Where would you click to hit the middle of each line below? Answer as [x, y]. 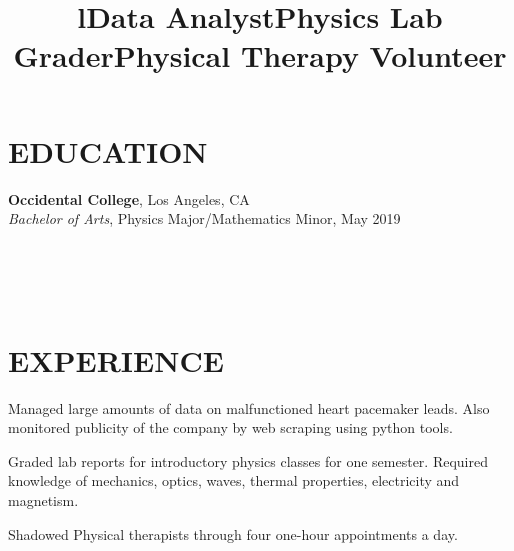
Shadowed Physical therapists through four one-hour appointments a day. [233, 533]
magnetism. [43, 499]
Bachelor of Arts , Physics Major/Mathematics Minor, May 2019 [204, 218]
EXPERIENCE [116, 359]
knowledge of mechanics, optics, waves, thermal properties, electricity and [234, 480]
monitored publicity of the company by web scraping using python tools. [230, 427]
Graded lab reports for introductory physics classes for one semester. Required [248, 460]
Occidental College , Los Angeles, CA [129, 198]
